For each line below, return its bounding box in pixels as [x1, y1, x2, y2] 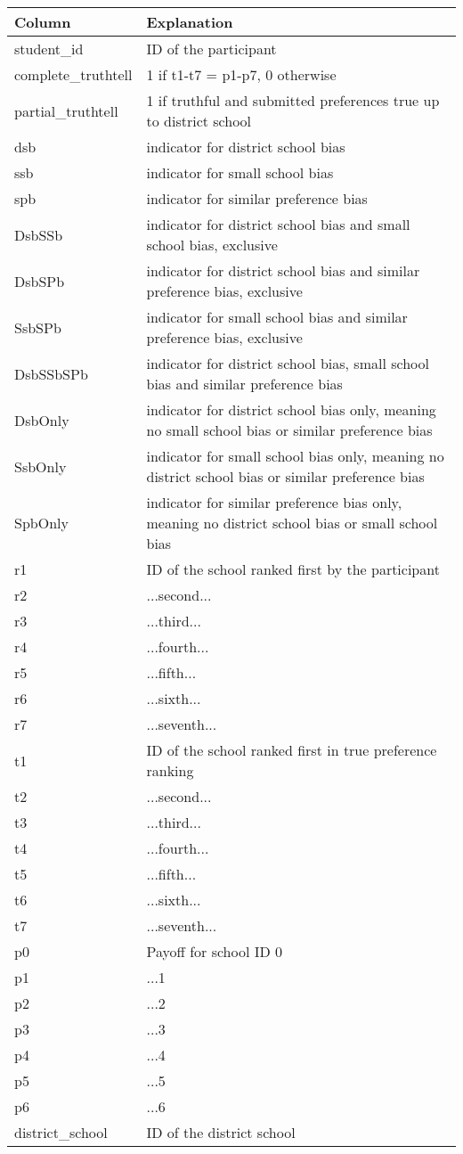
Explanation [146, 12, 233, 32]
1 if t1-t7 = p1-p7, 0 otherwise [146, 64, 337, 85]
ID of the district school [146, 1122, 296, 1142]
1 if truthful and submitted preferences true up [146, 90, 440, 110]
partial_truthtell [14, 100, 118, 121]
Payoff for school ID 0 [146, 941, 283, 962]
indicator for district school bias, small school [146, 353, 429, 373]
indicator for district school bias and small [146, 214, 410, 234]
